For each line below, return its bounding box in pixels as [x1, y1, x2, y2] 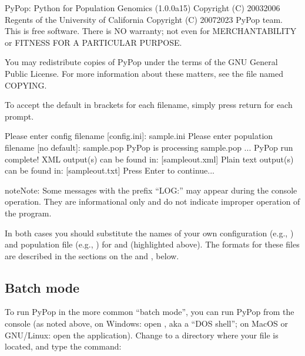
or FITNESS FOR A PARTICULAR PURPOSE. [5, 36, 182, 48]
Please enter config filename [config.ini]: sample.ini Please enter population [5, 130, 273, 142]
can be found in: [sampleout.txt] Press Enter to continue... [5, 164, 214, 177]
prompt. [5, 110, 34, 122]
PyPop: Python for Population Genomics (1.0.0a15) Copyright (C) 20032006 [5, 2, 280, 13]
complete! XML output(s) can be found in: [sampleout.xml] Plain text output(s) [5, 152, 294, 165]
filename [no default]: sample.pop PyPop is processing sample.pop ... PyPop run [5, 141, 293, 153]
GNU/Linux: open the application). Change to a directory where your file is [5, 328, 279, 341]
